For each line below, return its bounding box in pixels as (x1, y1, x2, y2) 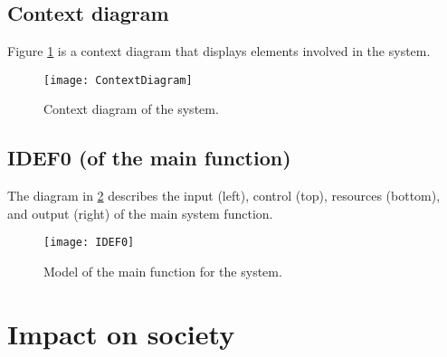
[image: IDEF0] (43, 236, 135, 249)
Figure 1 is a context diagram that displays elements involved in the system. (7, 42, 431, 61)
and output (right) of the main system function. (7, 203, 273, 222)
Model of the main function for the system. (43, 262, 282, 281)
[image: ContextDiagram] (43, 73, 193, 87)
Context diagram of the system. (43, 99, 219, 118)
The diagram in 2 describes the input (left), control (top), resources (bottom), (7, 186, 441, 205)
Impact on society (7, 315, 235, 352)
